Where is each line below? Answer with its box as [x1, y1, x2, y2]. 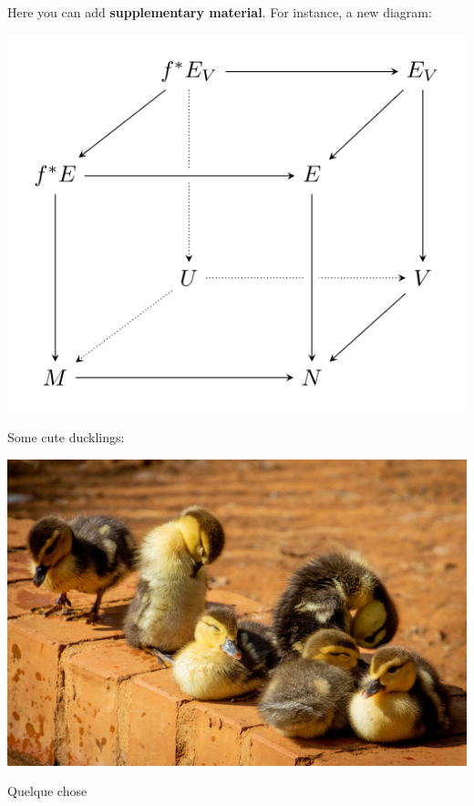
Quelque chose [7, 781, 88, 801]
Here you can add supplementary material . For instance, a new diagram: [7, 3, 432, 21]
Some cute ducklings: [7, 428, 125, 447]
